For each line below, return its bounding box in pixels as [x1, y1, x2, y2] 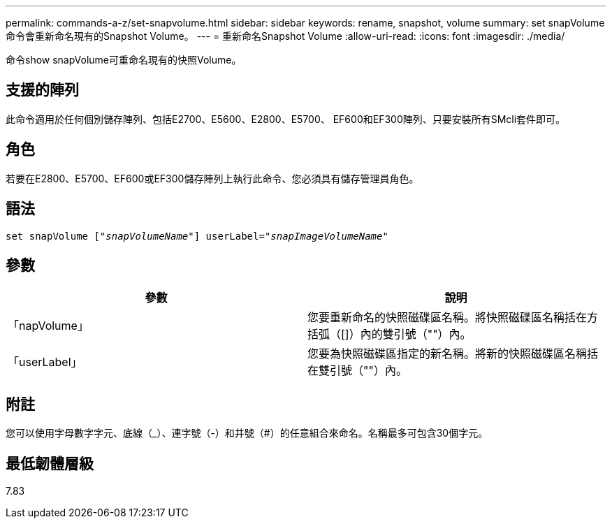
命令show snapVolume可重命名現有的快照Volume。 [6, 54, 242, 66]
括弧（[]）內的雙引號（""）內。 [307, 327, 472, 342]
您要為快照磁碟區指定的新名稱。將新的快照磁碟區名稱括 [307, 347, 599, 361]
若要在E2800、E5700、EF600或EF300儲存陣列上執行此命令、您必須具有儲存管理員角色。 [6, 172, 419, 184]
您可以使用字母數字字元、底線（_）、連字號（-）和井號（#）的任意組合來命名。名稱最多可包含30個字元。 [6, 427, 488, 439]
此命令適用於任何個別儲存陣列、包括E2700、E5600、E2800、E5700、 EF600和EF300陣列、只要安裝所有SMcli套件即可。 [6, 112, 566, 125]
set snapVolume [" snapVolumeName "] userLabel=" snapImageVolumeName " [6, 230, 388, 242]
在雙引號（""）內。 [307, 363, 407, 378]
